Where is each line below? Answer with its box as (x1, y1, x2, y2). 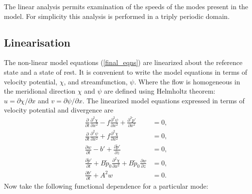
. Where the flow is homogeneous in (134, 76, 240, 86)
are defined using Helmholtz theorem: (104, 86, 216, 96)
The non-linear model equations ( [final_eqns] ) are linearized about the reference (4, 57, 243, 67)
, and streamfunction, (64, 76, 128, 86)
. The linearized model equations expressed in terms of (82, 95, 245, 105)
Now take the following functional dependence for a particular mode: (4, 181, 208, 191)
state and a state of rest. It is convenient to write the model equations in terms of (4, 66, 248, 77)
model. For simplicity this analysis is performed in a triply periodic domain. (4, 11, 230, 21)
